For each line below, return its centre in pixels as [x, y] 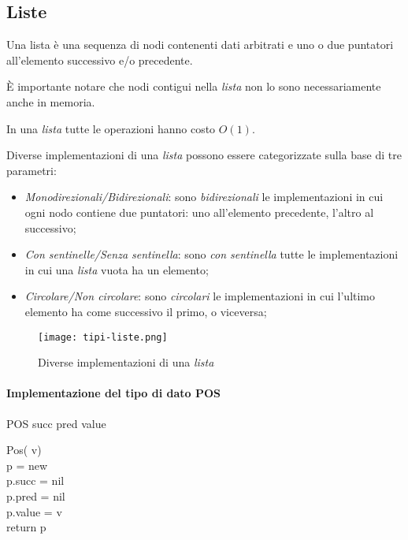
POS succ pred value [56, 423]
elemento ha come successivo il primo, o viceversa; [146, 311]
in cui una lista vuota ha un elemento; [117, 269]
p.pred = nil [36, 495]
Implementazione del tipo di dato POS [113, 393]
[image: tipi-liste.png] [103, 337]
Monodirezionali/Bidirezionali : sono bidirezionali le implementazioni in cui [204, 197]
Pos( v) [24, 450]
